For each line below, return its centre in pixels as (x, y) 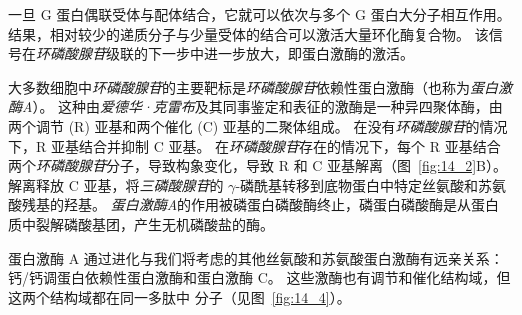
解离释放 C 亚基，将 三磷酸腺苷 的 (116, 184)
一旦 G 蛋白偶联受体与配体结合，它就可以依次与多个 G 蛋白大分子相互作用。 (259, 14)
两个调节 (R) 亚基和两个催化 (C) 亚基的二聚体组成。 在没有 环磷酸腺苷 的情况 (258, 125)
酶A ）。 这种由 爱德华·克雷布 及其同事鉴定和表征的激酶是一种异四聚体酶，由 (255, 106)
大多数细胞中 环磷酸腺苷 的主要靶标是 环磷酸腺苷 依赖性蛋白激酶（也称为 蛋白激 (260, 86)
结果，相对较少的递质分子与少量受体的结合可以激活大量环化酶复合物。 (239, 33)
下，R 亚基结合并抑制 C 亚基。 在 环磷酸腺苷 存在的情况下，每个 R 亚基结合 (254, 145)
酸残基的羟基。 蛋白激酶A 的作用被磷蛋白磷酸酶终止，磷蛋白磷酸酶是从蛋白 (254, 204)
